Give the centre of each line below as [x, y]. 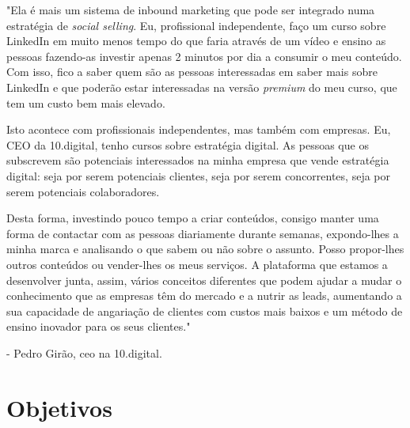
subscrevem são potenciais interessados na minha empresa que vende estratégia [198, 160]
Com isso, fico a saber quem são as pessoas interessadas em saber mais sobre [192, 72]
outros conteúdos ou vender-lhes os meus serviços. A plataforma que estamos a [197, 264]
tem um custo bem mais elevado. [86, 102]
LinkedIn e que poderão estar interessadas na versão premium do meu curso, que [202, 87]
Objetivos [59, 407]
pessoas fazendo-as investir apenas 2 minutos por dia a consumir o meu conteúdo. [204, 56]
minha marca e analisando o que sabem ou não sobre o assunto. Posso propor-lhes [205, 249]
